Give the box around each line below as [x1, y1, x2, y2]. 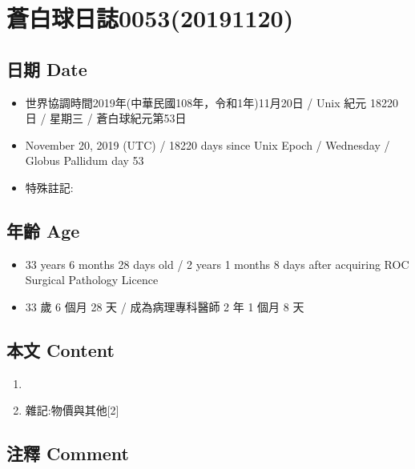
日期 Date [6, 56, 87, 81]
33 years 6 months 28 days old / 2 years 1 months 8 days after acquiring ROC [25, 255, 409, 272]
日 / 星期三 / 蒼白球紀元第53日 [25, 110, 187, 126]
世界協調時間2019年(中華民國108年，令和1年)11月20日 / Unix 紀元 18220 [25, 94, 398, 110]
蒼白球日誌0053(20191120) [6, 2, 294, 34]
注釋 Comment [6, 441, 130, 466]
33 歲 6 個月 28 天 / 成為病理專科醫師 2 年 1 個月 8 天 [25, 298, 304, 315]
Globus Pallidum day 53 [25, 152, 144, 169]
